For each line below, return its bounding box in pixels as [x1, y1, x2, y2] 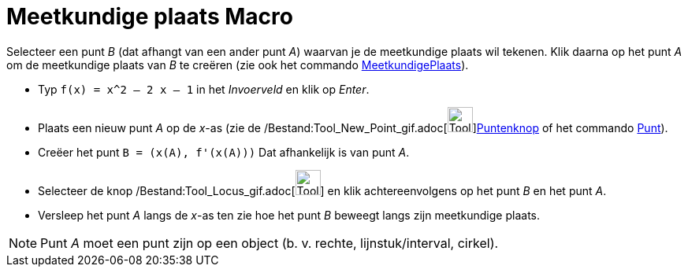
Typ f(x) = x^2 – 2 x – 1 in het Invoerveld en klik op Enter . [38, 82, 370, 96]
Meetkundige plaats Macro [6, 3, 293, 30]
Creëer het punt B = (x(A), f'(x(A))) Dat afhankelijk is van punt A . [38, 145, 410, 159]
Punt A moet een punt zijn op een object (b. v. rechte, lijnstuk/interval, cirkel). [40, 234, 499, 251]
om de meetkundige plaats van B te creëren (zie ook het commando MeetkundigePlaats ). [6, 57, 469, 72]
